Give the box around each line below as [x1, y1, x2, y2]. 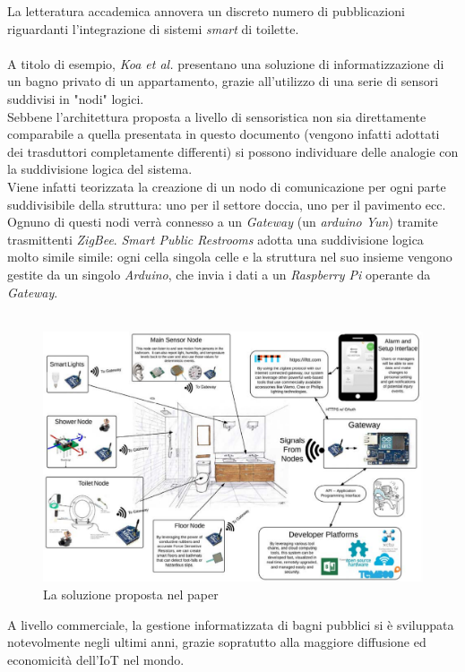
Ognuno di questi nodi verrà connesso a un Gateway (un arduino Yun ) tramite [7, 212, 438, 231]
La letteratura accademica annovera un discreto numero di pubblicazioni [7, 2, 405, 20]
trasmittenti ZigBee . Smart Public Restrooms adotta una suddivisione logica [7, 229, 424, 248]
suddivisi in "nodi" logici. [7, 89, 144, 108]
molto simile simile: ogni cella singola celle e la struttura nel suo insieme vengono [7, 247, 452, 266]
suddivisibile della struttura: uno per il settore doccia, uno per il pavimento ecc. [7, 194, 446, 213]
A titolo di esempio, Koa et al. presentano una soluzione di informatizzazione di [7, 54, 444, 73]
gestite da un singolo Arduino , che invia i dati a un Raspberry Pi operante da [7, 264, 431, 283]
